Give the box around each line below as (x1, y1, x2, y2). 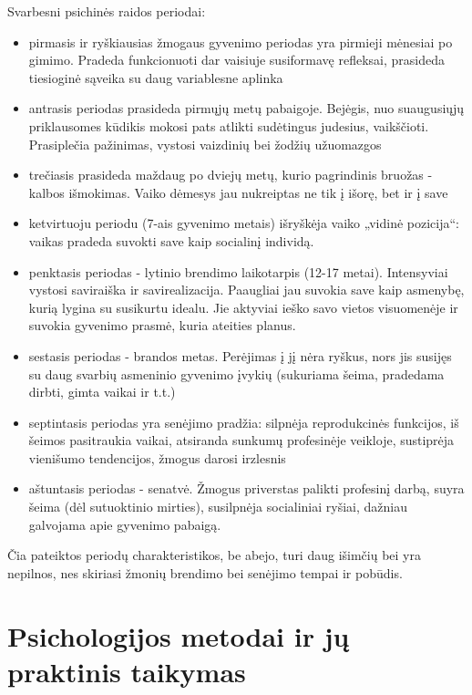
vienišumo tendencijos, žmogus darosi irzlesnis (28, 448, 286, 467)
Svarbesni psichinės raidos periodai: (7, 2, 206, 20)
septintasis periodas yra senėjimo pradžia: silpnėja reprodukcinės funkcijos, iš (28, 412, 459, 431)
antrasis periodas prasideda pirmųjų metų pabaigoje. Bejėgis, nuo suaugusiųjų (28, 99, 465, 118)
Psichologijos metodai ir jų (7, 617, 350, 654)
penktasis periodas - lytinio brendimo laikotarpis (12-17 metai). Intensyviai (28, 262, 448, 281)
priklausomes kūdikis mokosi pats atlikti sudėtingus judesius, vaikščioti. (28, 116, 429, 135)
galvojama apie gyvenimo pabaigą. (28, 514, 221, 534)
